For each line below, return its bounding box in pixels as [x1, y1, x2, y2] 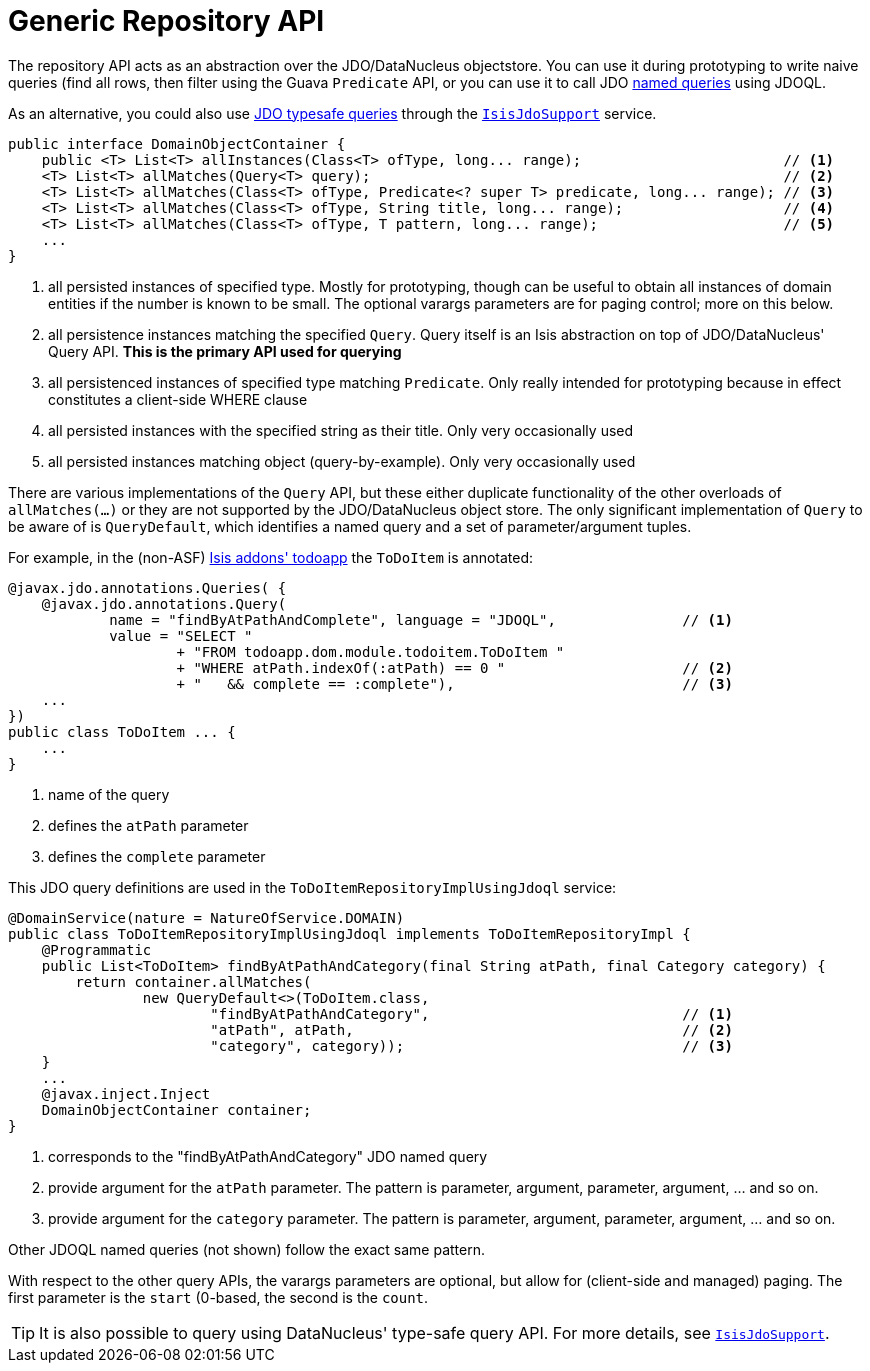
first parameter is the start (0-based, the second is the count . [8, 1288, 429, 1306]
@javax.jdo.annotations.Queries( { [8, 579, 287, 596]
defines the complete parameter [48, 847, 266, 865]
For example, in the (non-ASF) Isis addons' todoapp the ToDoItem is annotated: [8, 548, 534, 566]
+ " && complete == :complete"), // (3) [176, 675, 733, 692]
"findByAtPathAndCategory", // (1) [210, 1005, 733, 1022]
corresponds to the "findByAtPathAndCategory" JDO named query [48, 1147, 488, 1165]
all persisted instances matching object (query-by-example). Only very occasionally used [48, 452, 636, 470]
